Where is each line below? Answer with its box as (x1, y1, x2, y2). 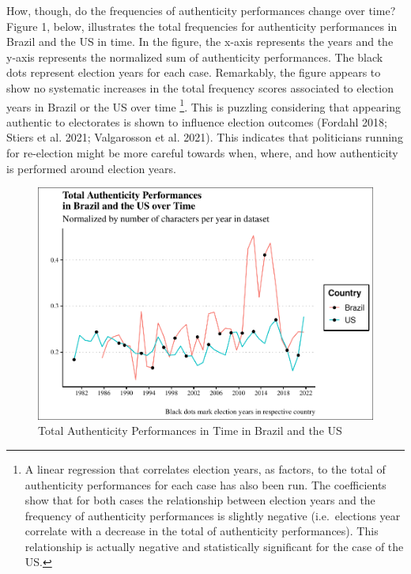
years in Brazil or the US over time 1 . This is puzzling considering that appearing (6, 96, 401, 115)
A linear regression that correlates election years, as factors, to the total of (25, 460, 386, 477)
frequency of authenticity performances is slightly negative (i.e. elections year (25, 507, 401, 523)
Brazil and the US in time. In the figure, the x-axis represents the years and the (6, 33, 394, 50)
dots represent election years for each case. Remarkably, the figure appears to (6, 64, 381, 81)
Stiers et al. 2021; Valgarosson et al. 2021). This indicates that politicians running (6, 129, 403, 145)
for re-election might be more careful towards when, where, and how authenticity (6, 145, 398, 160)
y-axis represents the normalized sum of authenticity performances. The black (6, 48, 383, 65)
